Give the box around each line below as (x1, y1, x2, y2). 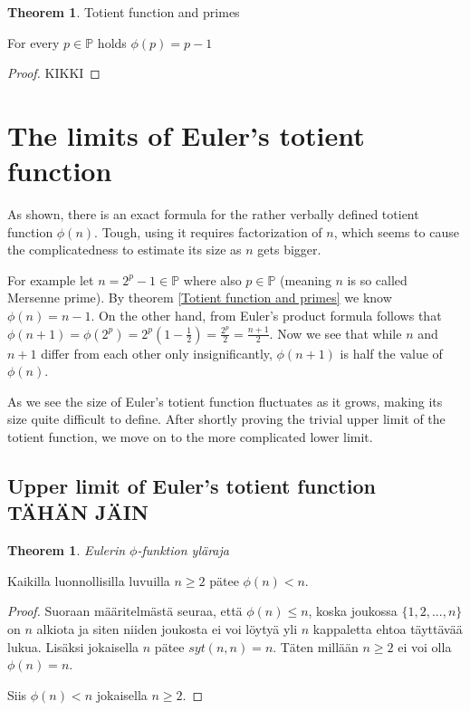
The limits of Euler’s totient (7, 116, 365, 153)
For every (7, 33, 60, 52)
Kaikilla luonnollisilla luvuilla (7, 571, 170, 590)
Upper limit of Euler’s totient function (7, 472, 376, 500)
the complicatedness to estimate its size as (7, 240, 242, 259)
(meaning (280, 270, 331, 289)
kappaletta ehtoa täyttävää (312, 620, 463, 638)
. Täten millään (273, 637, 359, 656)
